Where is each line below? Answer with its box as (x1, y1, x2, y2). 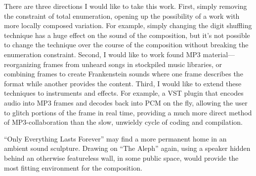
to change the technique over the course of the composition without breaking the (4, 39, 249, 50)
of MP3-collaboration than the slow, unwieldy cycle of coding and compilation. (4, 117, 243, 127)
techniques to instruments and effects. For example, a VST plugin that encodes (4, 88, 244, 98)
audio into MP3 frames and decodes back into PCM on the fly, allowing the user (4, 97, 248, 107)
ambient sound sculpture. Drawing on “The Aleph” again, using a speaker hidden (4, 143, 251, 153)
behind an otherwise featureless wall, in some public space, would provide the (4, 152, 239, 163)
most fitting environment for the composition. (4, 162, 142, 173)
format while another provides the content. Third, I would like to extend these (4, 78, 242, 88)
